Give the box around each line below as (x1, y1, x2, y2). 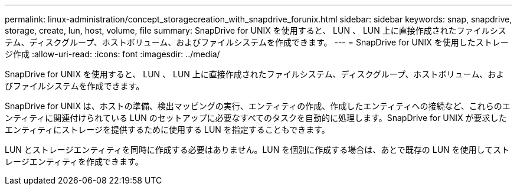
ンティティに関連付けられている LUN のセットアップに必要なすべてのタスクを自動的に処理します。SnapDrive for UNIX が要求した (5, 113, 507, 123)
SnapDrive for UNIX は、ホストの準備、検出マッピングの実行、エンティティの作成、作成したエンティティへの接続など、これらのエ (5, 101, 511, 111)
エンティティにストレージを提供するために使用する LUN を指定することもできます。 (5, 125, 330, 135)
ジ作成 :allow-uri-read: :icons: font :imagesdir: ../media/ (5, 49, 220, 59)
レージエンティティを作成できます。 (5, 156, 143, 166)
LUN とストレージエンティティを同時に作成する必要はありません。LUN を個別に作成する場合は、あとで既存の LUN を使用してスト (5, 145, 510, 155)
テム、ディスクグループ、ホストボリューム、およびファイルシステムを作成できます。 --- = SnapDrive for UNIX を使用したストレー (5, 37, 509, 47)
